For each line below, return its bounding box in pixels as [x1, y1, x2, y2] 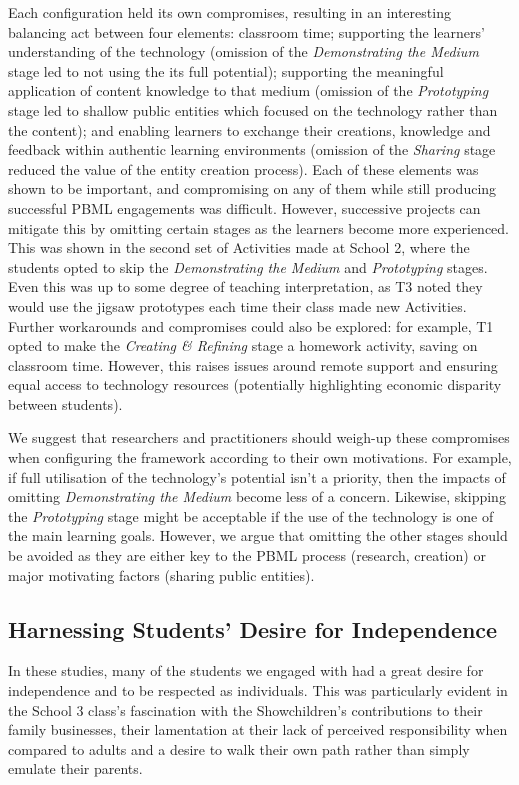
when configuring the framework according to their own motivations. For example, [8, 447, 512, 468]
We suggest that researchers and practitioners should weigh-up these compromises [8, 427, 510, 448]
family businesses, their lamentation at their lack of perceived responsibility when [8, 719, 508, 740]
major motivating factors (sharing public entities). [8, 564, 315, 585]
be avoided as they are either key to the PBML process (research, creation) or [8, 545, 486, 566]
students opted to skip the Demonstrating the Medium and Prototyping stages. [8, 256, 488, 277]
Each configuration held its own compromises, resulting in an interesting [8, 2, 451, 22]
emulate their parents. [8, 758, 143, 779]
